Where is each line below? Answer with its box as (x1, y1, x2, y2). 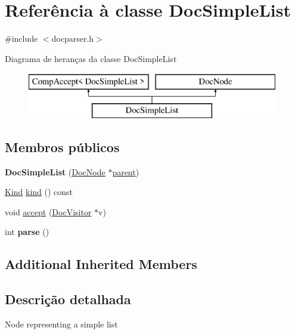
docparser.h (51, 32, 94, 45)
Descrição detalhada (5, 290, 131, 308)
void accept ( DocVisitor (5, 205, 92, 218)
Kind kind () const (5, 185, 73, 198)
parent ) (112, 165, 139, 178)
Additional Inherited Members (5, 255, 197, 273)
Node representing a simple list (5, 318, 118, 330)
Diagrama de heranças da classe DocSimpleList (5, 52, 177, 64)
